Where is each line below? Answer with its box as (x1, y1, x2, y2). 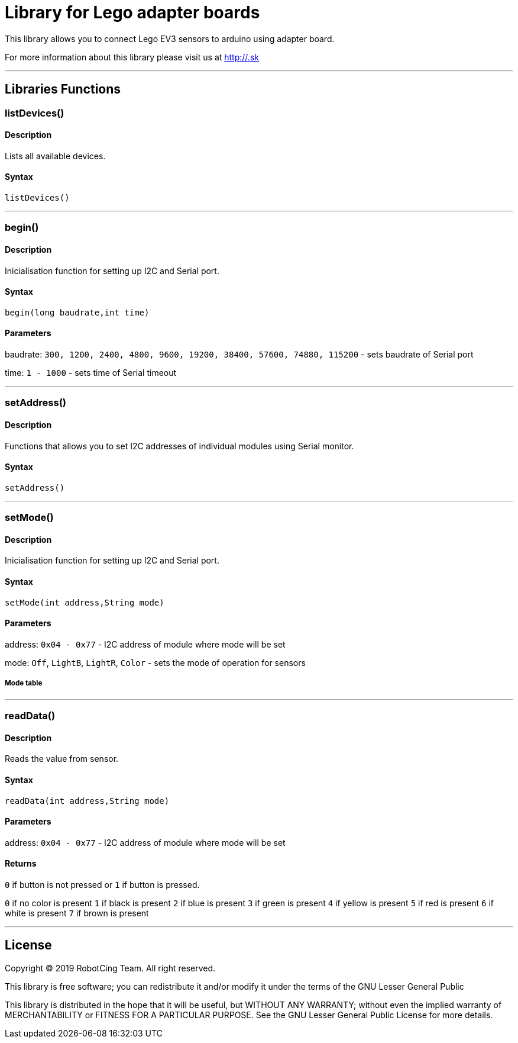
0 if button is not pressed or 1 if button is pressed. (5, 879, 200, 890)
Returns (5, 858, 37, 869)
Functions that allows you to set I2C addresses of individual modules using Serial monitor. (5, 440, 354, 451)
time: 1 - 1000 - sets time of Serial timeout (5, 368, 177, 378)
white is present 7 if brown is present (5, 907, 149, 918)
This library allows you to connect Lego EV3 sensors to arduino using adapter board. (5, 33, 335, 44)
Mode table (5, 679, 43, 688)
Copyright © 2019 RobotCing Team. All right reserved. (5, 962, 216, 973)
